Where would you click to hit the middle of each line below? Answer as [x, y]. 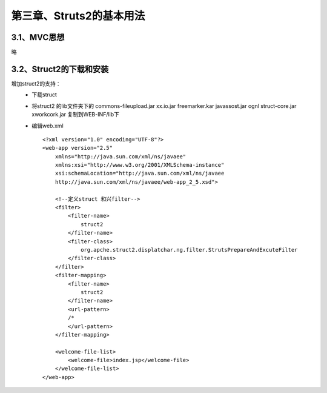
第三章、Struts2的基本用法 [78, 16]
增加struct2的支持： [36, 83]
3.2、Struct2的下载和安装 [60, 69]
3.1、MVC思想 [38, 37]
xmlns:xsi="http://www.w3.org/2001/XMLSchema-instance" [140, 165]
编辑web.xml [48, 126]
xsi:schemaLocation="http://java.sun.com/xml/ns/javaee [140, 173]
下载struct [45, 95]
